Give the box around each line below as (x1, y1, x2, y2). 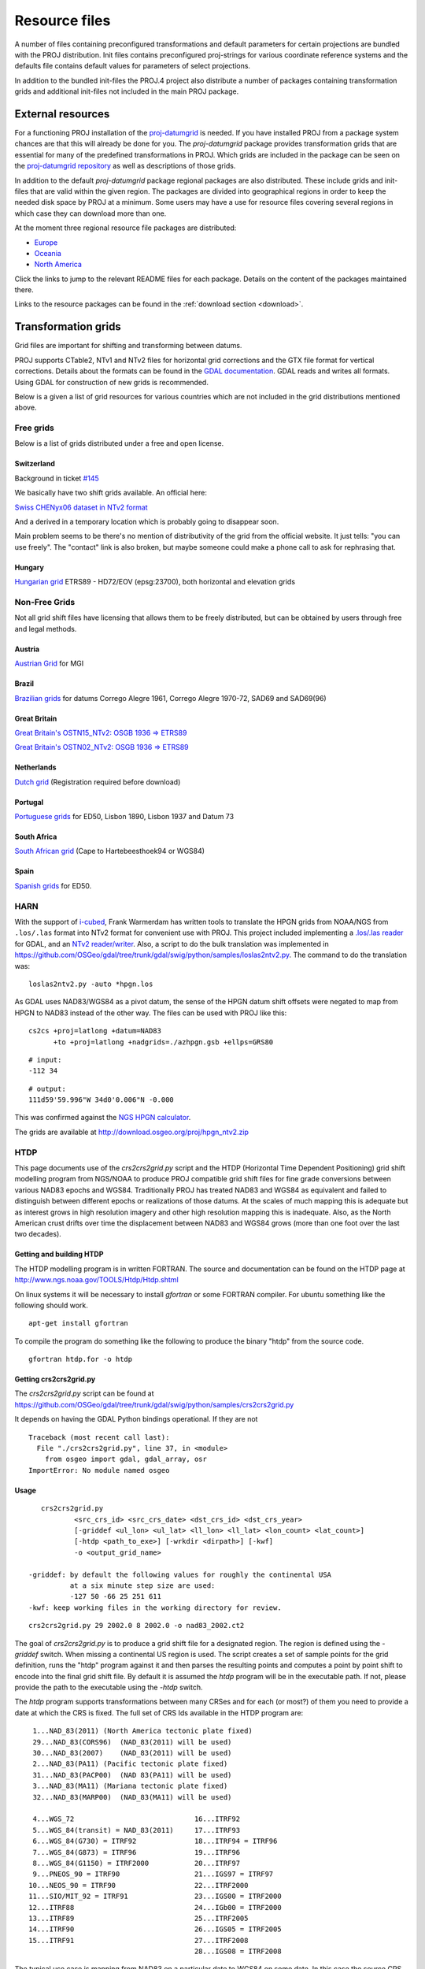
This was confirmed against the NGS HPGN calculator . (14, 1113, 191, 1122)
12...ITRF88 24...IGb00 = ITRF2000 (28, 1903, 283, 1912)
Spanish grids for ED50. (14, 881, 92, 890)
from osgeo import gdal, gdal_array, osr (44, 1455, 208, 1464)
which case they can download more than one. (14, 209, 167, 218)
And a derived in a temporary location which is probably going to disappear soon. (14, 517, 279, 527)
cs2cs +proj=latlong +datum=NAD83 (28, 1026, 161, 1036)
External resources (14, 107, 110, 121)
